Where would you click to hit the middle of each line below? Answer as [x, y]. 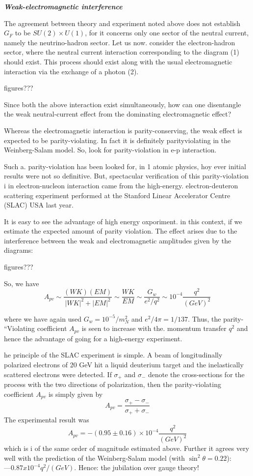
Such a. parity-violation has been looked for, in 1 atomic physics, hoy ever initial [125, 166]
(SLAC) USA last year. [39, 205]
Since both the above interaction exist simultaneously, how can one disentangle [123, 104]
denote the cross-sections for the [196, 374]
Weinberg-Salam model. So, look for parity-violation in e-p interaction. [110, 150]
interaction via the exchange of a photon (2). [71, 71]
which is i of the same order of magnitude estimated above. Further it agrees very [127, 448]
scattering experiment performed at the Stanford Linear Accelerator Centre [117, 195]
